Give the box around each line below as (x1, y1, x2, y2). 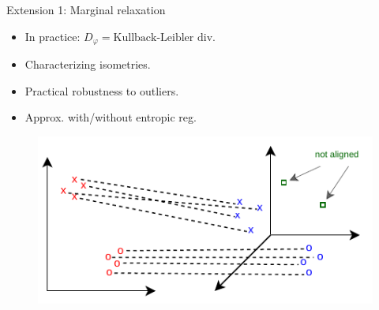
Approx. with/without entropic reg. (24, 109, 197, 125)
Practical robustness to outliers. (24, 82, 179, 99)
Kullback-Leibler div (113, 32, 213, 43)
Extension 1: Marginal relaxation (6, 2, 166, 17)
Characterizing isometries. (24, 56, 151, 73)
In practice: (24, 28, 81, 44)
